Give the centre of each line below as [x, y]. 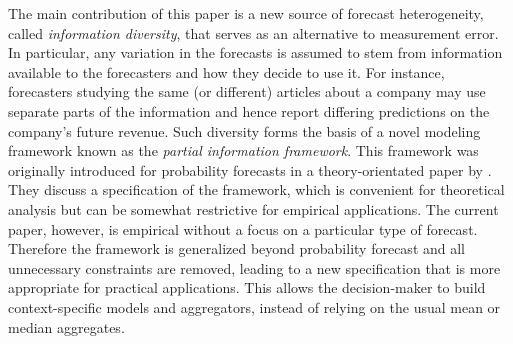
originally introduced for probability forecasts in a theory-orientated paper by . [250, 169]
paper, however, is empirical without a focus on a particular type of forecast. [243, 228]
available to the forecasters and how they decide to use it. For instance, [226, 71]
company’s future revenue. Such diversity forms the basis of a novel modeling [244, 130]
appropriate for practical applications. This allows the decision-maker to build [247, 287]
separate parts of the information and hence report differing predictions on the [249, 110]
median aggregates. [66, 326]
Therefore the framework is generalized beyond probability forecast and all [237, 248]
